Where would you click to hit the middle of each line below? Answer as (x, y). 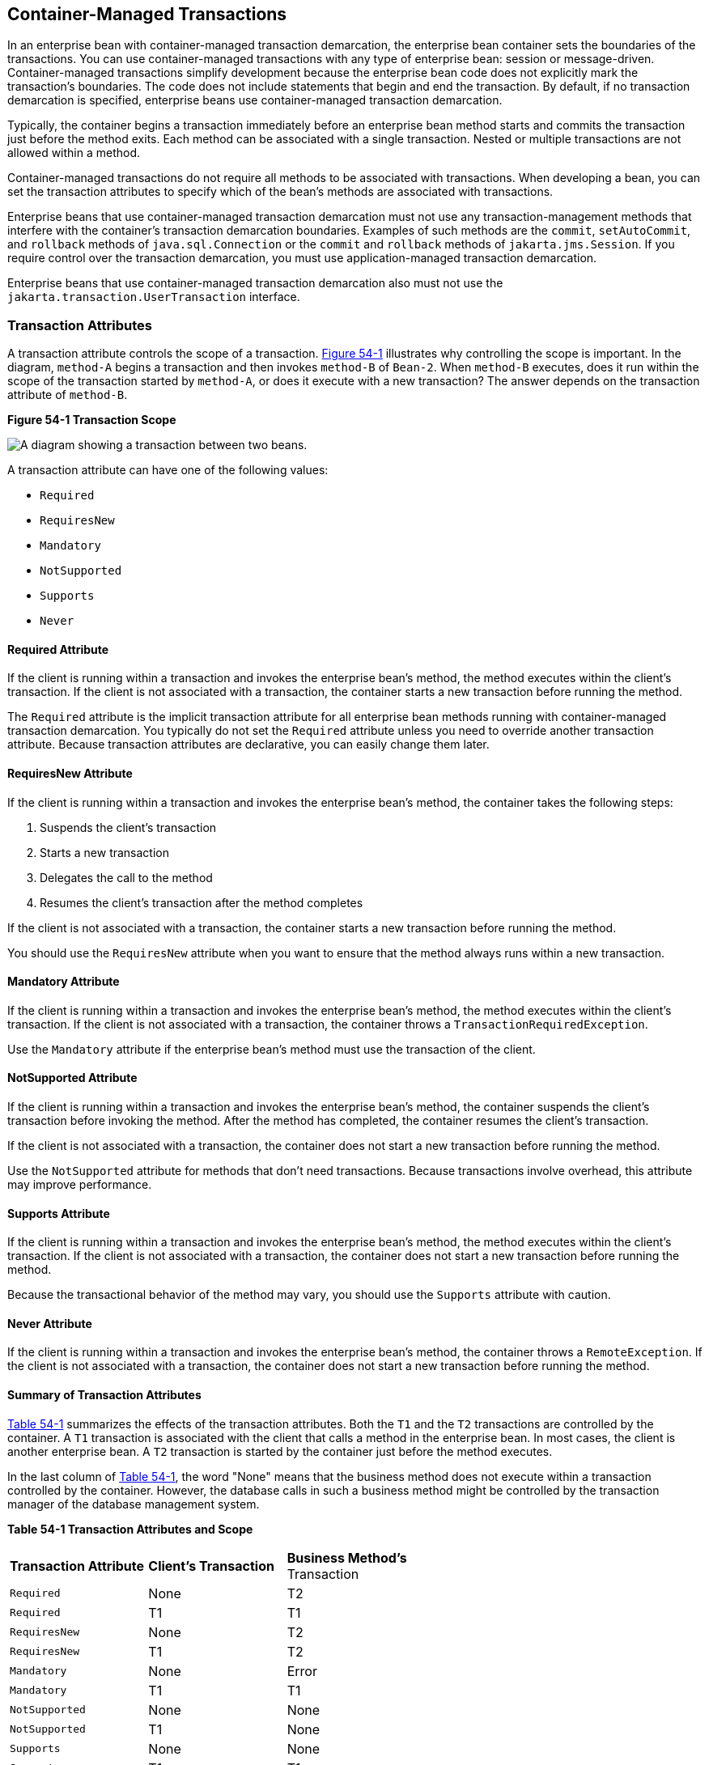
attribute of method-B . (68, 395)
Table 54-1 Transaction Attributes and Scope (130, 1529)
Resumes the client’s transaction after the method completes (202, 902)
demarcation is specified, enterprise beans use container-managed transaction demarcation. (255, 100)
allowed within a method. (74, 153)
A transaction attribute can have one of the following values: (168, 470)
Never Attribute (50, 1323)
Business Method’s (347, 1557)
